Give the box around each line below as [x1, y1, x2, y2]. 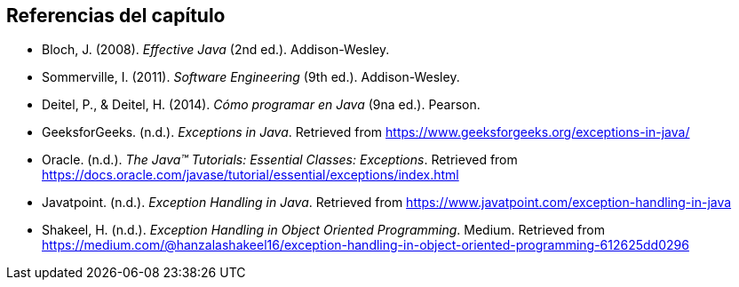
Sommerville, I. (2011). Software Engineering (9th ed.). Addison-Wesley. [42, 69, 460, 85]
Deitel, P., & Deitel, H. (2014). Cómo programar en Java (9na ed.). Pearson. [42, 97, 481, 113]
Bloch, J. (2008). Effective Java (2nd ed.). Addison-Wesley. [42, 42, 390, 58]
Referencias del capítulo [6, 4, 226, 27]
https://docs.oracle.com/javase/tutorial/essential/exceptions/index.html [42, 167, 459, 183]
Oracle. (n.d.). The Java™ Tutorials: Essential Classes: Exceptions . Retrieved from [42, 152, 518, 168]
